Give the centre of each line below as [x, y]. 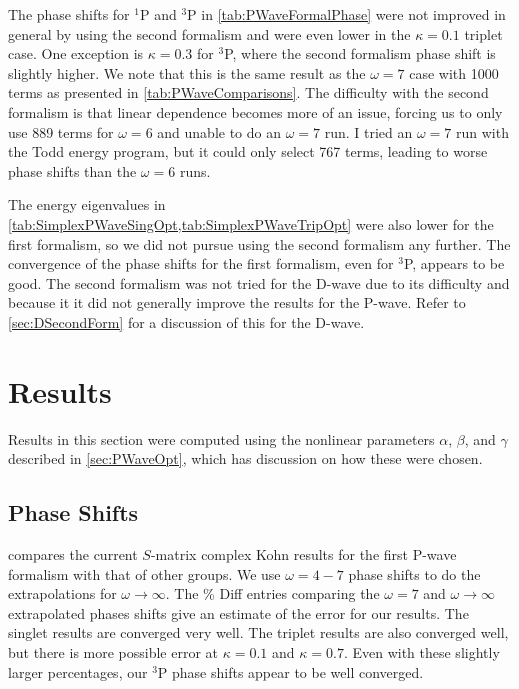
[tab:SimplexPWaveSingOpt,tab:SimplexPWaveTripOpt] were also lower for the [251, 223]
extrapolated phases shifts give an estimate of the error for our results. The [238, 612]
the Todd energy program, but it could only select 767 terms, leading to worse [248, 151]
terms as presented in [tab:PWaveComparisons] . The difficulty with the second [248, 92]
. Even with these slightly [421, 651]
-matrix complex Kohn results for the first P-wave [303, 554]
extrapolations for [62, 593]
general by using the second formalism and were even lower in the [209, 33]
